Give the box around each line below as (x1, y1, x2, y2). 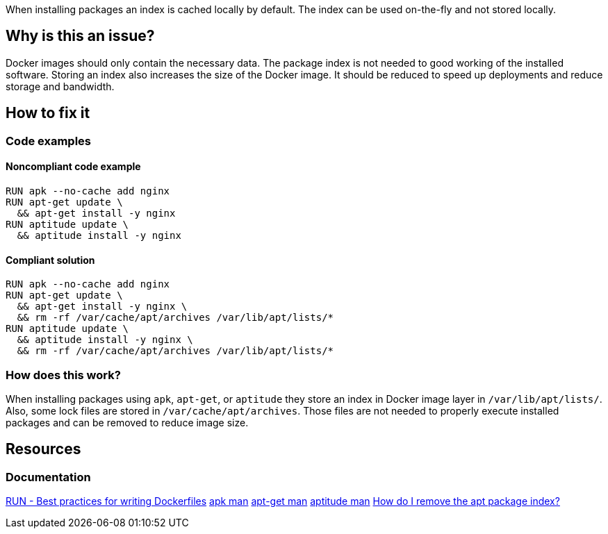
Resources (6, 440, 81, 458)
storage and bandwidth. (6, 80, 115, 92)
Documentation (6, 469, 91, 484)
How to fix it (6, 104, 90, 122)
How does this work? (6, 367, 121, 382)
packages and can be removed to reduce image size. (6, 416, 249, 428)
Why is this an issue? (6, 27, 155, 45)
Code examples (6, 133, 92, 148)
